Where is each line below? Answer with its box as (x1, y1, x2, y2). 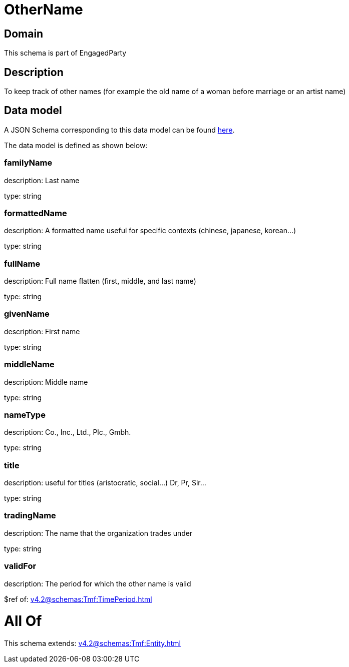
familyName (4, 158, 53, 168)
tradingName (4, 510, 56, 521)
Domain (4, 27, 44, 40)
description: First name (4, 327, 80, 336)
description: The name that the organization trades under (4, 528, 193, 537)
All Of (4, 612, 42, 630)
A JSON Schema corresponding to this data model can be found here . (4, 125, 235, 134)
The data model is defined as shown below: (4, 141, 148, 150)
